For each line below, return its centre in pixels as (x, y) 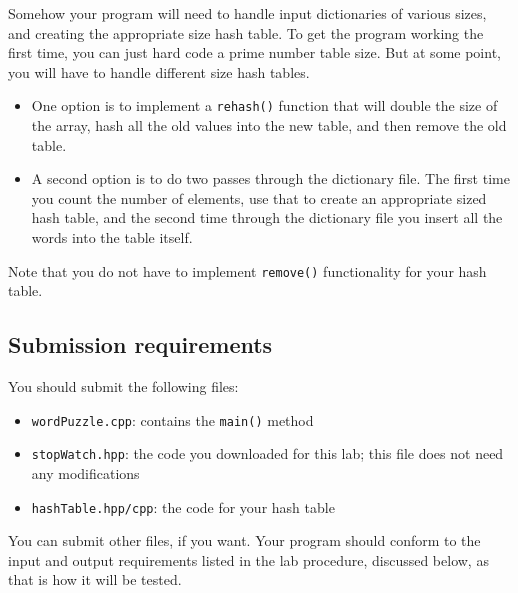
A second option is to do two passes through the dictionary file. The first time (270, 178)
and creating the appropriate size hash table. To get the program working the (246, 32)
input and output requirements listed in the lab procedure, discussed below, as (248, 559)
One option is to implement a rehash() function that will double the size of (264, 105)
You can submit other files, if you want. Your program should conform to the (244, 540)
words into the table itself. (112, 237)
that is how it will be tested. (95, 579)
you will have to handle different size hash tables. (159, 71)
